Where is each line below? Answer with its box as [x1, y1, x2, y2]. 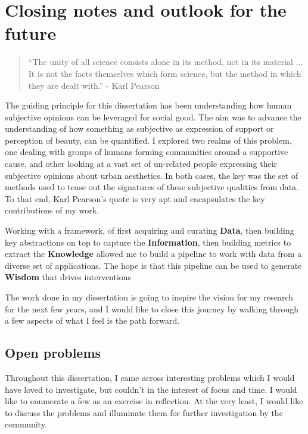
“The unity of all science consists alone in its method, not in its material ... [28, 55, 303, 68]
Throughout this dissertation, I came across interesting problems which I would [5, 371, 295, 383]
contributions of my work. [5, 204, 99, 216]
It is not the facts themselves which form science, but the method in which [28, 67, 301, 79]
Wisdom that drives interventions [5, 271, 132, 283]
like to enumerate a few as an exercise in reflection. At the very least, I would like [5, 395, 303, 407]
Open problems [5, 343, 101, 362]
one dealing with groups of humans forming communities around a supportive [5, 145, 288, 158]
